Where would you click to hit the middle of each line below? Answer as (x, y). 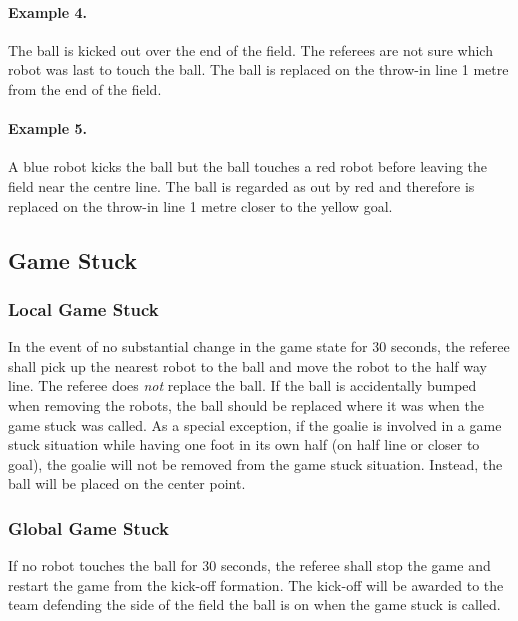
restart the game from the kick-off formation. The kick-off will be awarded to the (256, 584)
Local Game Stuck (83, 308)
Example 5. (47, 128)
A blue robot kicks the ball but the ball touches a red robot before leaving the (248, 166)
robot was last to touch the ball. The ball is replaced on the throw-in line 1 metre (258, 69)
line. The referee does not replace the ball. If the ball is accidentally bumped (242, 385)
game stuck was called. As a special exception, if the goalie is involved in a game (255, 424)
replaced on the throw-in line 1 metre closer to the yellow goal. (200, 205)
